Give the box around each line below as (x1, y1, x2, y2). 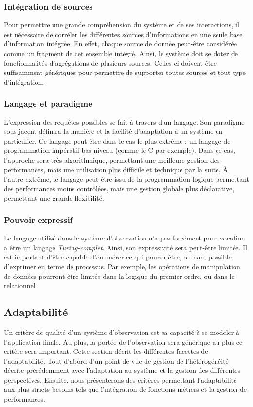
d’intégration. (4, 76, 44, 87)
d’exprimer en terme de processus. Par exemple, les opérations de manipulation (4, 261, 240, 271)
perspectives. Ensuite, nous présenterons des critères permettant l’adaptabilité (4, 374, 237, 385)
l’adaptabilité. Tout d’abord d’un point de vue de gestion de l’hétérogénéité (4, 355, 229, 366)
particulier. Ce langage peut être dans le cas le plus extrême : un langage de (4, 135, 231, 146)
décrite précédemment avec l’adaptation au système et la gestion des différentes (4, 365, 241, 375)
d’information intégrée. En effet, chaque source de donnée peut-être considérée (4, 38, 237, 49)
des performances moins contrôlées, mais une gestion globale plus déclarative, (4, 183, 235, 193)
